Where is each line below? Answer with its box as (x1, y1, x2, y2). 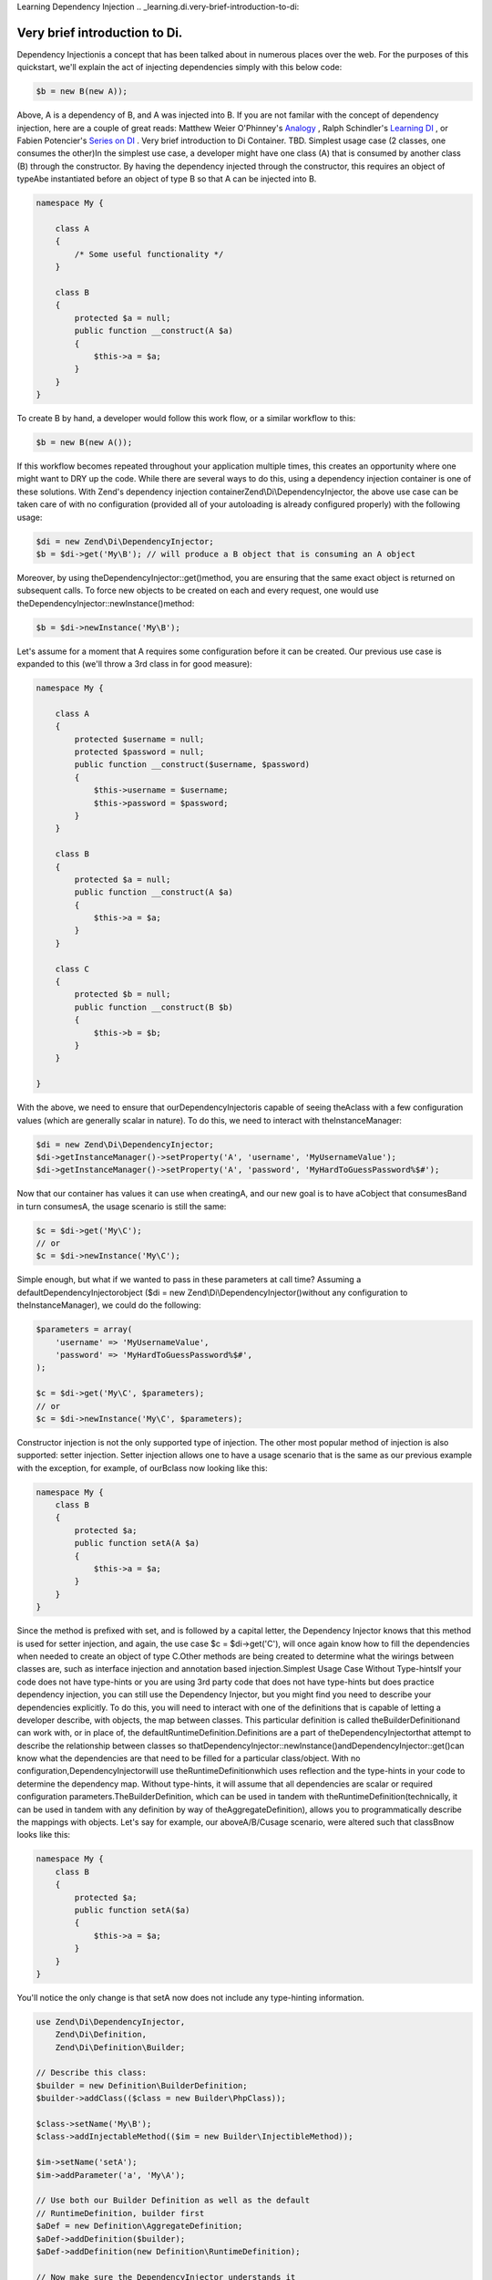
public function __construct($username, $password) (74, 760, 311, 770)
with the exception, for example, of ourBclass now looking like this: (16, 1462, 268, 1473)
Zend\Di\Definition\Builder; (55, 2042, 186, 2052)
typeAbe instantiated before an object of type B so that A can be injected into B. (16, 173, 317, 184)
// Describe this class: (36, 2068, 148, 2078)
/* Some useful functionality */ (74, 249, 224, 259)
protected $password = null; (74, 747, 205, 757)
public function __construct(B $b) (74, 1001, 234, 1012)
